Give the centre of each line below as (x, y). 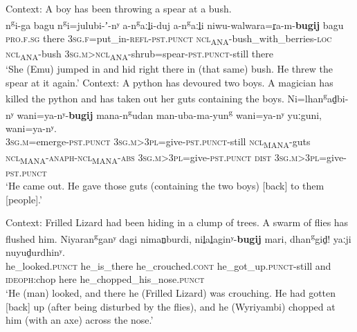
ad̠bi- (338, 98)
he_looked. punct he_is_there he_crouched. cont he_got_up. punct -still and (168, 265)
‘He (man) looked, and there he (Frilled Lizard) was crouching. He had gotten (171, 293)
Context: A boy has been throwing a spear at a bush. (119, 8)
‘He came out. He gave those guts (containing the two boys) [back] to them (165, 186)
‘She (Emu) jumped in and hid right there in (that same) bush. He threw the (170, 69)
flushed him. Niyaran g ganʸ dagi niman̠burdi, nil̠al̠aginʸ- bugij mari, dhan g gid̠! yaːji (178, 238)
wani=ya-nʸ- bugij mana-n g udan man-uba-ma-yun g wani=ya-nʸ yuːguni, (170, 113)
